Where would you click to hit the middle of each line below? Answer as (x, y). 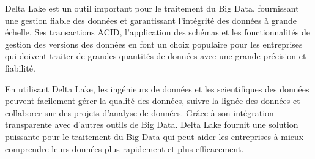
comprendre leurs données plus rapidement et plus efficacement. (124, 148)
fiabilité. (20, 68)
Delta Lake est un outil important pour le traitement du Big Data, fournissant (152, 8)
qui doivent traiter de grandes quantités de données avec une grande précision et (156, 56)
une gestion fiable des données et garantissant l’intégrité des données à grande (151, 20)
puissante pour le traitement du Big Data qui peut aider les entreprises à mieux (154, 136)
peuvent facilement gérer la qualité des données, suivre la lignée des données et (153, 101)
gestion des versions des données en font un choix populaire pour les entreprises (154, 44)
